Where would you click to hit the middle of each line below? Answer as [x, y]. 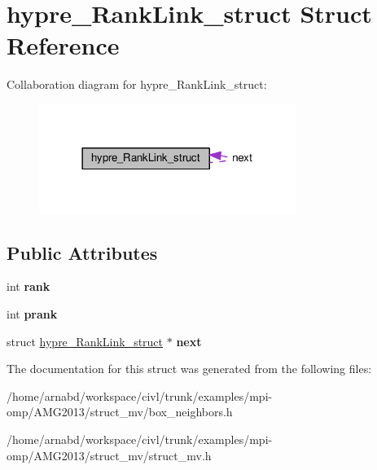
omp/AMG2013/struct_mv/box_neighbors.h [120, 412]
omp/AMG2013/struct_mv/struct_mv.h [109, 455]
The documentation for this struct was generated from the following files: [189, 369]
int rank [28, 286]
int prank [32, 313]
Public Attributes [82, 252]
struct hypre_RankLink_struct [85, 341]
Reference [63, 45]
